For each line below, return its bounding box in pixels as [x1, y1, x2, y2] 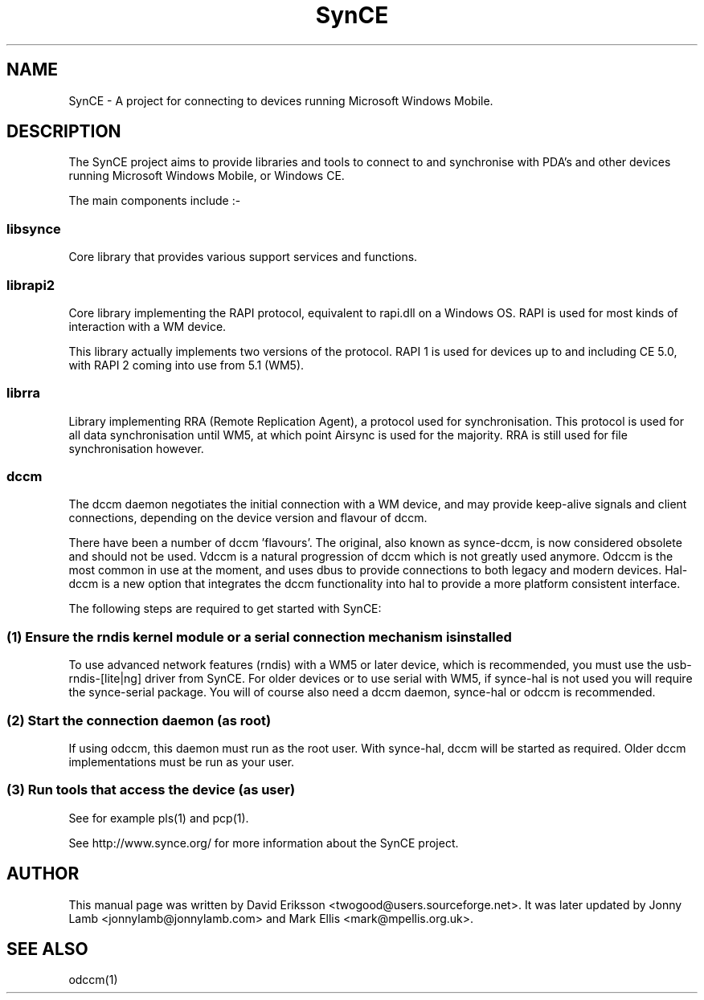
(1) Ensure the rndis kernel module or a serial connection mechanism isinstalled [6, 628, 512, 645]
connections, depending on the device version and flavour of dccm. [68, 511, 428, 525]
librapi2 [6, 276, 55, 293]
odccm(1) [68, 973, 118, 987]
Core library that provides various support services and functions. [68, 250, 418, 264]
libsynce [6, 220, 61, 237]
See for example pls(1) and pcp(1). [68, 810, 249, 825]
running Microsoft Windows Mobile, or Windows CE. [68, 169, 345, 183]
